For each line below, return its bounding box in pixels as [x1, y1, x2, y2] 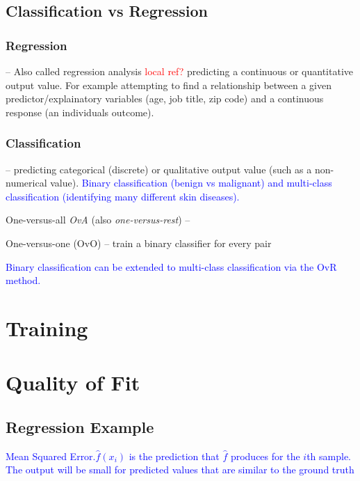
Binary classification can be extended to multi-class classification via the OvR [6, 259, 337, 274]
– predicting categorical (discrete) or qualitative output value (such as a [6, 161, 312, 176]
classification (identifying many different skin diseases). [6, 189, 240, 203]
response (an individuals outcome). [6, 104, 154, 119]
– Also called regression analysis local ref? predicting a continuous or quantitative [6, 64, 354, 78]
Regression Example [6, 416, 154, 437]
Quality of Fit [6, 368, 140, 397]
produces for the [230, 448, 300, 463]
